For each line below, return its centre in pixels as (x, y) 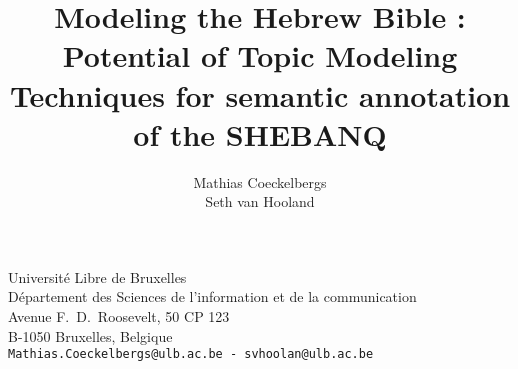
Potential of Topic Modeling (260, 55)
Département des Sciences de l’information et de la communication (212, 296)
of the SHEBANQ (260, 133)
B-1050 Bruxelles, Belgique (90, 335)
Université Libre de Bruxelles (97, 276)
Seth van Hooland (260, 201)
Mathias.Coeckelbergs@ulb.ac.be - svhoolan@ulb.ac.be (191, 354)
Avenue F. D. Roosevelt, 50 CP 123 (119, 316)
